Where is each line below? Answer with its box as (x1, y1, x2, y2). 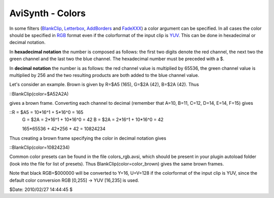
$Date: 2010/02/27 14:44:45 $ (9, 186, 73, 192)
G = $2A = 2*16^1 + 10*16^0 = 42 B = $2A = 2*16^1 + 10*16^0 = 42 (22, 116, 164, 123)
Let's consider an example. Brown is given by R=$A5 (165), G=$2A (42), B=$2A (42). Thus (9, 82, 199, 88)
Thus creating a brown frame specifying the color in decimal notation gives (9, 135, 166, 141)
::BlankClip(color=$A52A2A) (9, 91, 69, 97)
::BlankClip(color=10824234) (9, 144, 70, 150)
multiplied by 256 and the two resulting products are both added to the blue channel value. (9, 72, 199, 78)
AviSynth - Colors (9, 8, 86, 19)
